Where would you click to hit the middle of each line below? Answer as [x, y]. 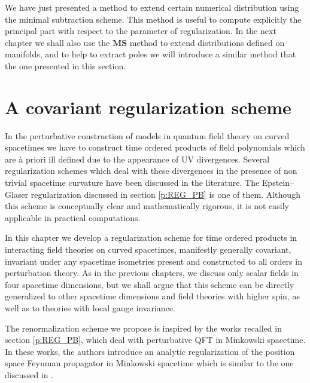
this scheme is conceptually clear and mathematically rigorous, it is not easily [147, 206]
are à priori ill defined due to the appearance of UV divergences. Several [137, 159]
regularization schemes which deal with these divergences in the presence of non [151, 171]
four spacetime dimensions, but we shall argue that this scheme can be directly [150, 284]
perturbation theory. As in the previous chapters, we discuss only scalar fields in [152, 273]
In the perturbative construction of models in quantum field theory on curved [147, 135]
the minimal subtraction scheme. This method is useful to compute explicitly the [153, 19]
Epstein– [278, 183]
